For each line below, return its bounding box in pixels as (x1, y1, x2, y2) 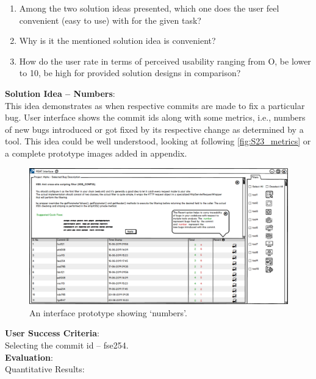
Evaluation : (5, 350, 53, 363)
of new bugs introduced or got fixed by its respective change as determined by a (5, 122, 304, 135)
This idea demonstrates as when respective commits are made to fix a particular (5, 99, 305, 112)
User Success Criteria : (5, 327, 99, 339)
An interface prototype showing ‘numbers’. (29, 306, 187, 319)
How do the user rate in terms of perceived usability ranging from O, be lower (19, 54, 311, 67)
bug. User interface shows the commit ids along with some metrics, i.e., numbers (5, 111, 306, 124)
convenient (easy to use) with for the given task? (19, 13, 201, 26)
